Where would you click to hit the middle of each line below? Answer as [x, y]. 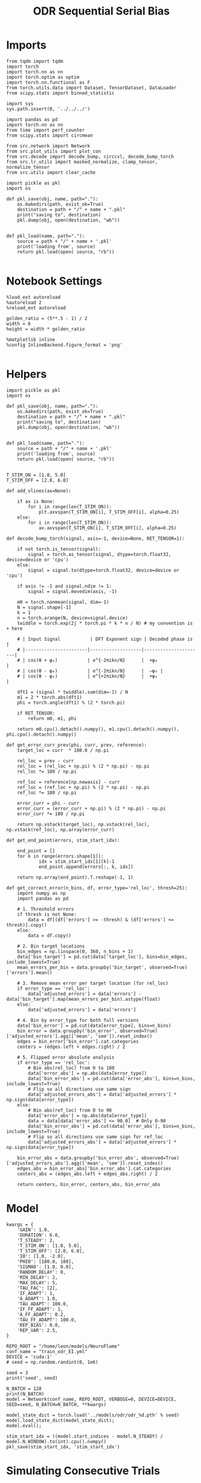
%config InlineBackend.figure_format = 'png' [64, 345]
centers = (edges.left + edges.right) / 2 [71, 1047]
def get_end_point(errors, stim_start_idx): [63, 840]
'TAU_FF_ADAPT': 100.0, [47, 1320]
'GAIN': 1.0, [33, 1229]
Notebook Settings [54, 281]
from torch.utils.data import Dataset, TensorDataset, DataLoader [91, 88]
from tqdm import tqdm [35, 61]
